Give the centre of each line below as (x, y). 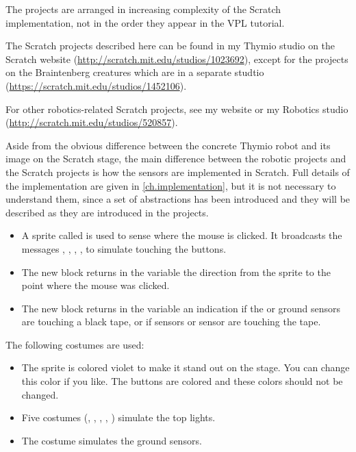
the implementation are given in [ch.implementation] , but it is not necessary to (171, 185)
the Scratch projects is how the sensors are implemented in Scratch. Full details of (178, 172)
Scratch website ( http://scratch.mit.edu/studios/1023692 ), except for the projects (177, 59)
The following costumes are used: (75, 344)
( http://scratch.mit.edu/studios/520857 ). (92, 122)
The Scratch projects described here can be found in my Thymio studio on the (170, 46)
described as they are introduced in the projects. (107, 212)
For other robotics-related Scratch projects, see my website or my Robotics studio (177, 109)
